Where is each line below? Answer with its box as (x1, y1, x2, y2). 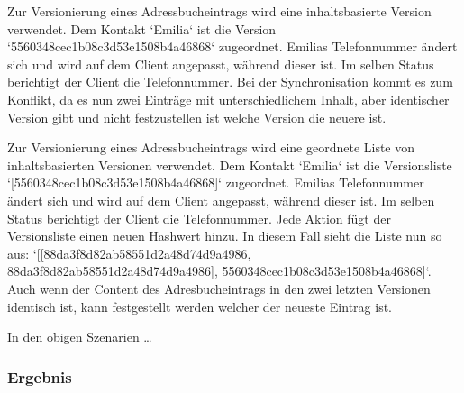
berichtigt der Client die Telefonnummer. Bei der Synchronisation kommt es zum (7, 72, 453, 91)
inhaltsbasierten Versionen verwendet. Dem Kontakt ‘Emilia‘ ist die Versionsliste (7, 155, 452, 174)
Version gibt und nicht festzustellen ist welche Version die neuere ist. (7, 107, 387, 126)
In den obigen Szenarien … (7, 327, 152, 346)
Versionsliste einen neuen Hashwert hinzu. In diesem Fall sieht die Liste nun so (7, 226, 442, 245)
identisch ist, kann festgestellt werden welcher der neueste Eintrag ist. (7, 297, 392, 315)
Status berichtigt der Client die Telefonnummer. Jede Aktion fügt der (7, 208, 391, 227)
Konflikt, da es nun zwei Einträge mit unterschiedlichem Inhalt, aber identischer (7, 89, 450, 108)
